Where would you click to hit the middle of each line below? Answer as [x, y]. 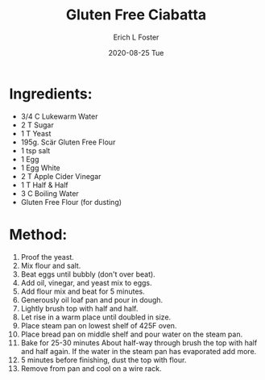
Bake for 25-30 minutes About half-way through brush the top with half [139, 342]
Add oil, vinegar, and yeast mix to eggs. [86, 282]
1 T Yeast [36, 133]
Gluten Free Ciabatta [136, 15]
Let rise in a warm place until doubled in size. [96, 317]
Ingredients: [51, 94]
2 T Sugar [37, 125]
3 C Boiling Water [50, 193]
